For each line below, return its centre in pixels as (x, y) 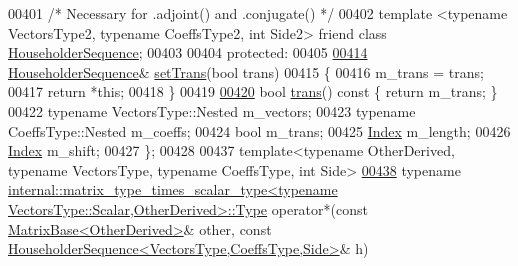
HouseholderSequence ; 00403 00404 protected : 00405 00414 (188, 52)
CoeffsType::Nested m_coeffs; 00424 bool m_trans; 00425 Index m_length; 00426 (259, 130)
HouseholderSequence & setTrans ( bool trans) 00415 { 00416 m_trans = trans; (246, 71)
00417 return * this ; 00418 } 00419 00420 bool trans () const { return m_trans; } (253, 91)
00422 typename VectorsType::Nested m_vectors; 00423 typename (212, 110)
